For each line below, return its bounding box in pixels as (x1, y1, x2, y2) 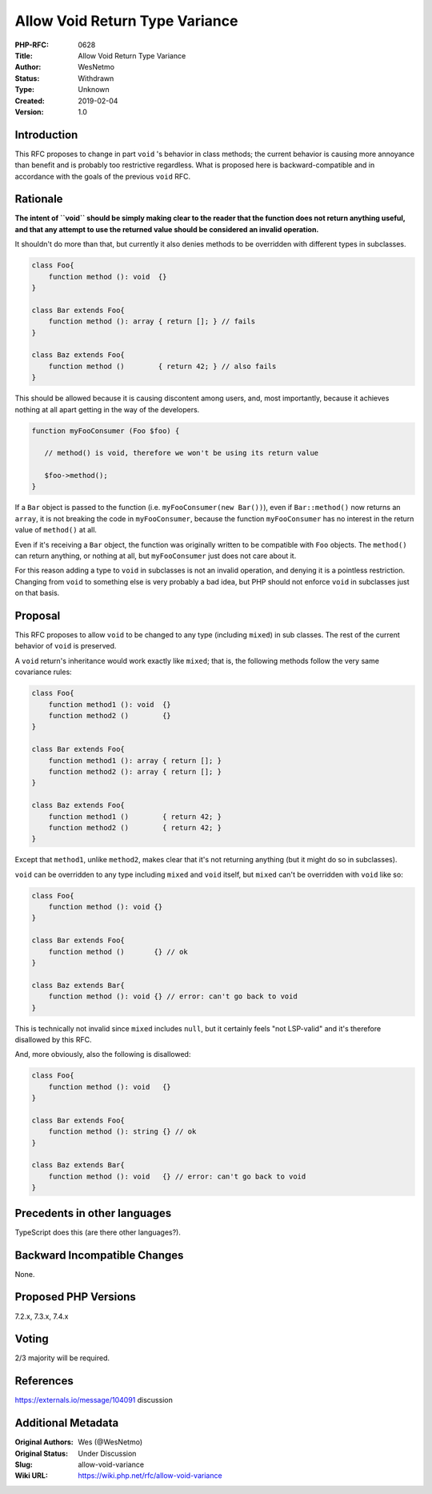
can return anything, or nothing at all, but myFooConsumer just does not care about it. (14, 551, 297, 560)
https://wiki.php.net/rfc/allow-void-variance (78, 1471, 223, 1480)
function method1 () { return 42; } (48, 812, 222, 821)
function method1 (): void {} (48, 700, 171, 709)
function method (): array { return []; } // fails (48, 317, 256, 326)
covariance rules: (14, 667, 72, 677)
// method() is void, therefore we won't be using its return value (44, 448, 319, 458)
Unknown (78, 85, 110, 94)
